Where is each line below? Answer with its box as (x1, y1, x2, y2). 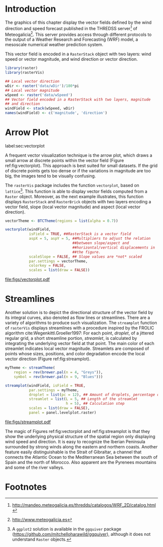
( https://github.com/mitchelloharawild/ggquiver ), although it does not (12, 531, 151, 537)
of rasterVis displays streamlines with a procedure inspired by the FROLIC (5, 325, 154, 331)
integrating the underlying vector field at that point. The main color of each (5, 341, 154, 347)
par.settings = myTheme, (29, 387, 79, 393)
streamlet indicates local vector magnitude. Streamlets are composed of (5, 346, 149, 351)
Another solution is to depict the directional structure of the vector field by (5, 310, 153, 315)
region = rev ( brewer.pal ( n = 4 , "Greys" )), (14, 370, 103, 375)
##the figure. (72, 249, 101, 254)
